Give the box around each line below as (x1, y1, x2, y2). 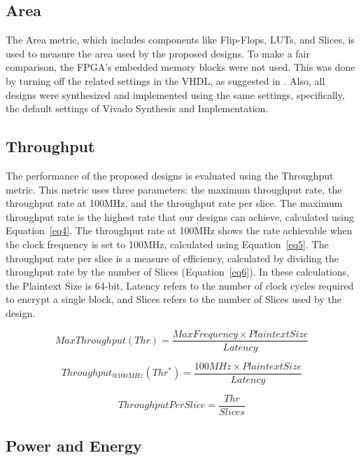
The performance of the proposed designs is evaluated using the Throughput (6, 168, 334, 182)
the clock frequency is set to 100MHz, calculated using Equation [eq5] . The (6, 236, 329, 251)
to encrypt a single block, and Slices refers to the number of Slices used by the (6, 292, 342, 306)
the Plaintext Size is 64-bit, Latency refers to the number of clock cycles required (6, 278, 354, 292)
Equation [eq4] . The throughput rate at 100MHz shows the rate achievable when (6, 223, 353, 238)
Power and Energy (6, 435, 142, 456)
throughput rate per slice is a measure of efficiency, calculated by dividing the (6, 250, 339, 265)
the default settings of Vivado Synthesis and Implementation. (6, 101, 269, 116)
